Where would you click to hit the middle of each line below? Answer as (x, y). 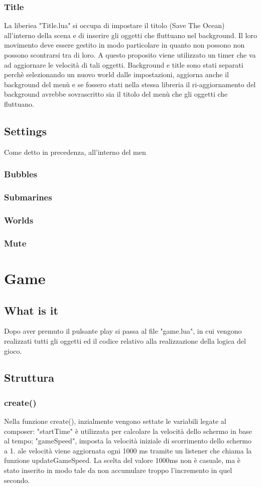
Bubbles (21, 174)
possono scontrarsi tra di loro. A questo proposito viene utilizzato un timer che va (130, 55)
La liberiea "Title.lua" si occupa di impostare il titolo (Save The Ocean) (114, 25)
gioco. (13, 350)
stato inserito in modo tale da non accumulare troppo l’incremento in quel (118, 470)
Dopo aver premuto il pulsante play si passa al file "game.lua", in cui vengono (123, 331)
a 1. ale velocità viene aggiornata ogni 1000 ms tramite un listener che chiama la (128, 450)
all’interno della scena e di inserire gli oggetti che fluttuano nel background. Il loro (130, 35)
